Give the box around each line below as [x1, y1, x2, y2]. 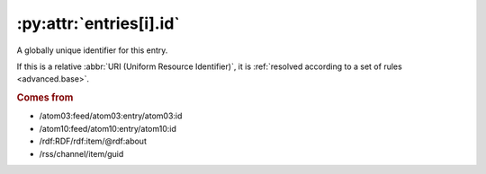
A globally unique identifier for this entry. [16, 45, 168, 56]
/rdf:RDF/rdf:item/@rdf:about [39, 135, 148, 147]
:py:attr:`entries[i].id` [16, 13, 180, 33]
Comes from [16, 91, 74, 104]
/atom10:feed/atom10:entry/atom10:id [39, 123, 177, 134]
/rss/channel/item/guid [39, 148, 124, 159]
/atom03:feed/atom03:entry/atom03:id [39, 110, 183, 121]
